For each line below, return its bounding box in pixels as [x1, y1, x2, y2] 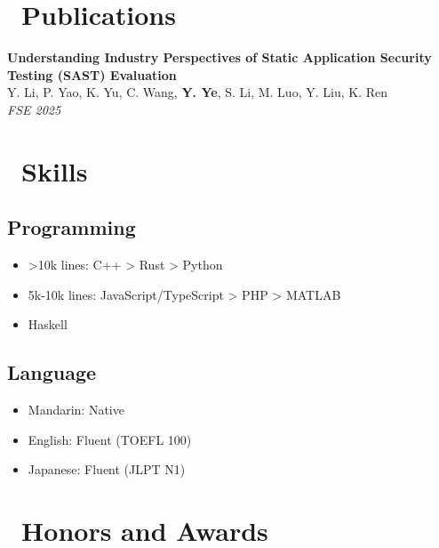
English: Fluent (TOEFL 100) [28, 430, 192, 448]
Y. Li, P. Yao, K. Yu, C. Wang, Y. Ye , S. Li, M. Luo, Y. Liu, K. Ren [7, 83, 387, 101]
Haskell [28, 315, 68, 334]
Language [7, 359, 97, 386]
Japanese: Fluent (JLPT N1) [28, 460, 186, 479]
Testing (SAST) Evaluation [7, 65, 177, 84]
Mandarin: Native [28, 400, 124, 419]
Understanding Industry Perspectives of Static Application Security [7, 48, 432, 67]
